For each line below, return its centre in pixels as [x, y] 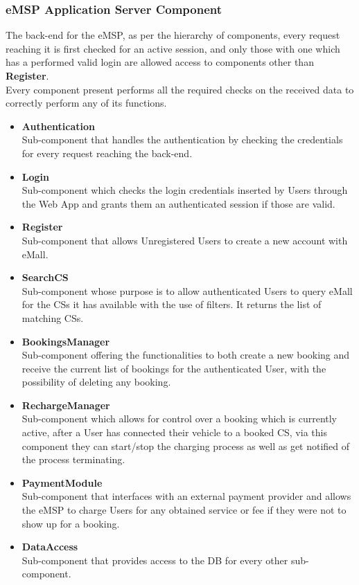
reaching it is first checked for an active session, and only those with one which [173, 48]
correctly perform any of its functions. [86, 103]
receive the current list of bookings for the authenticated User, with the [174, 368]
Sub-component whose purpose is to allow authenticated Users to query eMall [187, 290]
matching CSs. [53, 317]
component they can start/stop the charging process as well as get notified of [186, 445]
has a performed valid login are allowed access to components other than [160, 62]
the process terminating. [73, 459]
